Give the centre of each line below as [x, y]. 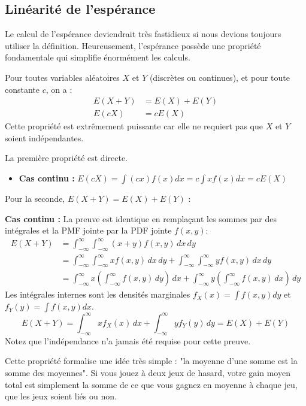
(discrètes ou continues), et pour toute [219, 77]
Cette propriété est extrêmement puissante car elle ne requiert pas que [134, 126]
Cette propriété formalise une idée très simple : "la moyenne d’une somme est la [151, 361]
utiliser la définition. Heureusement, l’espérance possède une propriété [133, 45]
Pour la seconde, [35, 199]
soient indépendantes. [44, 137]
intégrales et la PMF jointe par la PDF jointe [88, 230]
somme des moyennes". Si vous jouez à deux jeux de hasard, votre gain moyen [148, 372]
